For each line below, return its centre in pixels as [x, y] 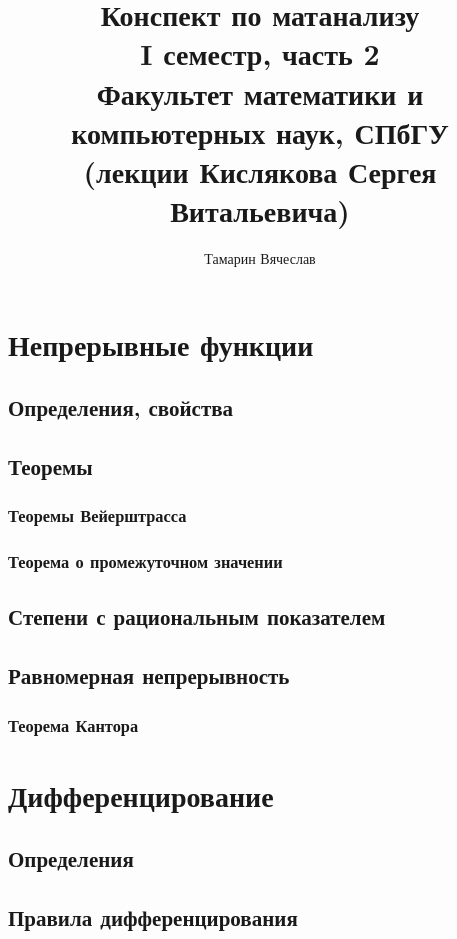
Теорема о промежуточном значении [145, 561]
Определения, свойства [121, 407]
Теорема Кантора [73, 724]
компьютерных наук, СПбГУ [260, 131]
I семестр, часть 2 [260, 53]
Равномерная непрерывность [149, 675]
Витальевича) [260, 210]
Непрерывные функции [161, 343]
